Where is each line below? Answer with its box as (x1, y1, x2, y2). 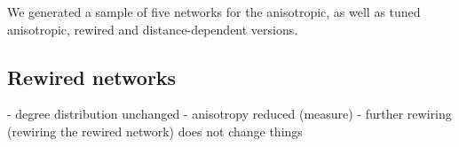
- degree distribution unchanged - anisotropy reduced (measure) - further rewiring (7, 104, 452, 123)
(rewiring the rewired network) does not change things (7, 121, 303, 140)
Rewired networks (7, 63, 177, 90)
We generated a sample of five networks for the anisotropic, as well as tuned (7, 3, 421, 20)
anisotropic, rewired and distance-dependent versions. (7, 19, 298, 38)
